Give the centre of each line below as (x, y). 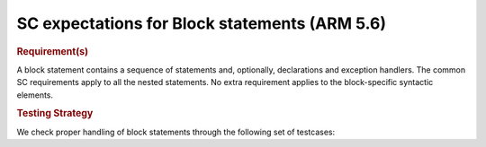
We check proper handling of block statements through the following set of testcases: (176, 132)
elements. (35, 95)
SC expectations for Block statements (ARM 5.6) (202, 23)
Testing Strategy (55, 114)
